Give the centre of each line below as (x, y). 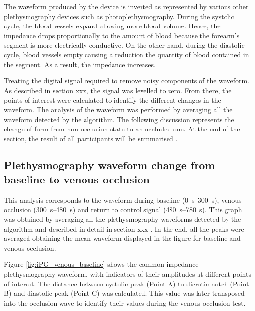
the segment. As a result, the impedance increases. (80, 64)
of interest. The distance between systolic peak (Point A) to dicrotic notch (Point (127, 283)
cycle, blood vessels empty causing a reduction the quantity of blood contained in (127, 54)
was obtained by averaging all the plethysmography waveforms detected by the (123, 219)
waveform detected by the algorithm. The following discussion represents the (119, 119)
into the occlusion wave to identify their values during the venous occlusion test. (125, 302)
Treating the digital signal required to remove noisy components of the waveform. (127, 81)
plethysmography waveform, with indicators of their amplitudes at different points (127, 274)
